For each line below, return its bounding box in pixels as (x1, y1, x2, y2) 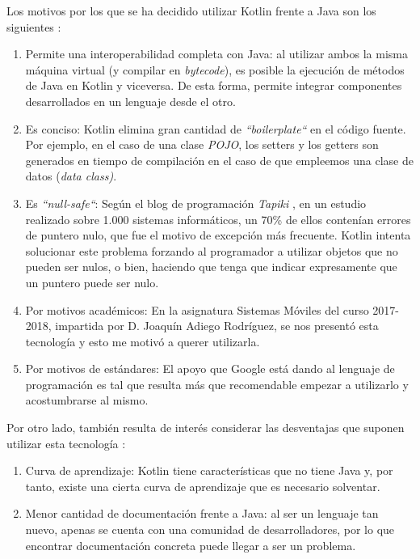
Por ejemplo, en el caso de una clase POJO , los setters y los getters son (25, 136, 379, 153)
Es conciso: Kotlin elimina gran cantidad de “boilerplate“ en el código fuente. (25, 120, 406, 137)
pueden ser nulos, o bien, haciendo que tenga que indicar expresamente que (25, 258, 397, 275)
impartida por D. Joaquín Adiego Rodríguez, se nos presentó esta (55, 317, 379, 334)
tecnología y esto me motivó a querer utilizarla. (25, 332, 260, 349)
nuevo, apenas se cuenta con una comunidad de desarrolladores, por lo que (25, 521, 395, 538)
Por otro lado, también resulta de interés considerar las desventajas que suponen (6, 419, 405, 436)
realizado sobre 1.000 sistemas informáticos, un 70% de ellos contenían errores (25, 210, 411, 227)
